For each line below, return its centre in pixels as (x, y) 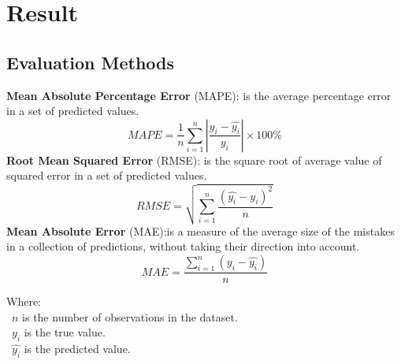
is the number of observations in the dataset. (130, 316)
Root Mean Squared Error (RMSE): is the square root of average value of (194, 160)
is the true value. (65, 332)
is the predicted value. (77, 349)
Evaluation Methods (91, 62)
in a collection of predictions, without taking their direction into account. (183, 246)
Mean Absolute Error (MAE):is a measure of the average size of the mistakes (200, 230)
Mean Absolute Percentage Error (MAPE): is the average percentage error (199, 95)
